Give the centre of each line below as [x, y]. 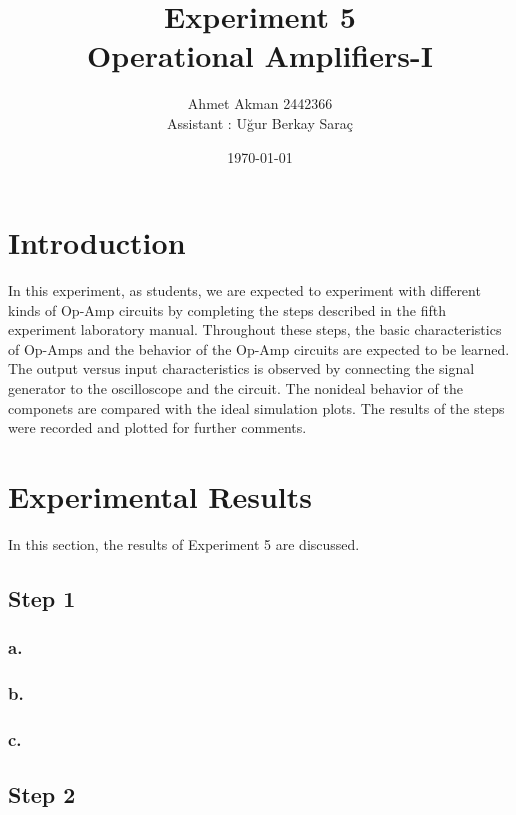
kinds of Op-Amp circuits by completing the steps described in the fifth [227, 309]
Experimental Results [160, 495]
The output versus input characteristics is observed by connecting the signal [241, 368]
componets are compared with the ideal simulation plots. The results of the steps [256, 407]
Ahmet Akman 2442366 [260, 103]
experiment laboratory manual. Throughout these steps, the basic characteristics [255, 329]
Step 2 [42, 794]
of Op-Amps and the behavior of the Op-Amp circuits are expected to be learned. [259, 348]
